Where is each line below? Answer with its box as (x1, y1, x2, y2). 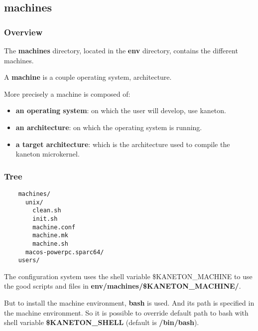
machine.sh (32, 240, 68, 247)
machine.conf (32, 223, 76, 231)
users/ (18, 257, 40, 264)
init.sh (32, 215, 58, 222)
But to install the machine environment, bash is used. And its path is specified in (4, 298, 255, 308)
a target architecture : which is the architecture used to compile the (15, 139, 230, 149)
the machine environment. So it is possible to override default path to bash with (4, 307, 249, 318)
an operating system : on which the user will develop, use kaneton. (15, 105, 226, 116)
